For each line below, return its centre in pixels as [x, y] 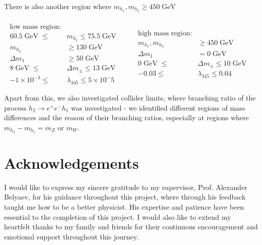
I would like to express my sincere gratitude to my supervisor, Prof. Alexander [126, 187]
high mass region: [165, 33]
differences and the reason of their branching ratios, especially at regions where [127, 117]
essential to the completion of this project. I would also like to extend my [118, 216]
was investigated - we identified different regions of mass [158, 107]
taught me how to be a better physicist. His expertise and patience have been [124, 206]
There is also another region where [58, 6]
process [15, 107]
